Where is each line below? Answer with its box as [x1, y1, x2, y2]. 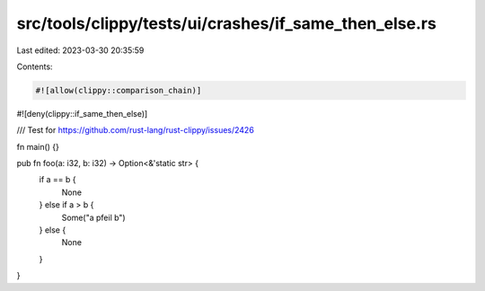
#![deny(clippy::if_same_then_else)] [16, 108, 148, 119]
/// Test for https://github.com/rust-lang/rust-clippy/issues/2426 [16, 125, 255, 136]
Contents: [16, 61, 53, 72]
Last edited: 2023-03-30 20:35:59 [16, 45, 145, 56]
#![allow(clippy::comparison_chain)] [35, 85, 202, 95]
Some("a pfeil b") [61, 212, 126, 223]
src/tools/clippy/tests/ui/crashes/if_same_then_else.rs [16, 13, 437, 33]
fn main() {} [16, 141, 60, 152]
